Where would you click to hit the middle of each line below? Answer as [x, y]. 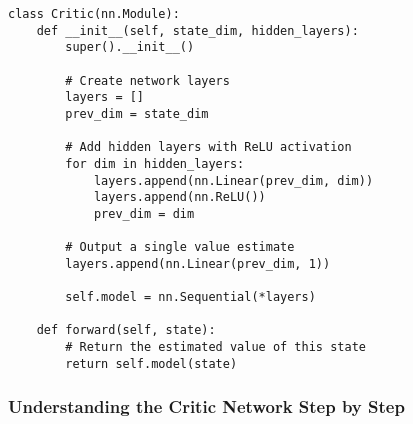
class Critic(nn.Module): [94, 14]
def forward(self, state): [126, 330]
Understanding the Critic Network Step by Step [206, 406]
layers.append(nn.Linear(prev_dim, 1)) [198, 263]
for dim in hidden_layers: [155, 163]
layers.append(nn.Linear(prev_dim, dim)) [233, 180]
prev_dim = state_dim [137, 113]
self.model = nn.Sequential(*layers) [190, 297]
